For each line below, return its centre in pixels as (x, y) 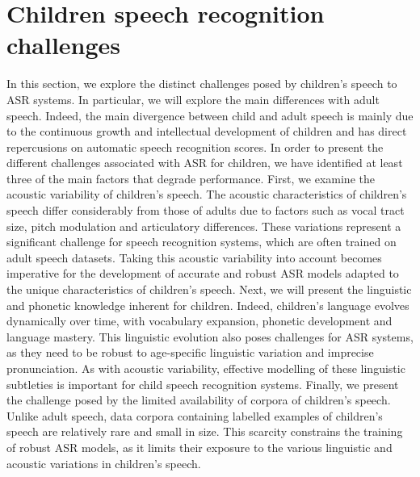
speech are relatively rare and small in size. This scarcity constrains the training (205, 431)
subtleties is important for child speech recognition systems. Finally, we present (203, 384)
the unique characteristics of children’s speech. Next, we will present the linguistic (209, 289)
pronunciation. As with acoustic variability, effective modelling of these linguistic (206, 368)
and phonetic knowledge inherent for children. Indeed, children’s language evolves (208, 305)
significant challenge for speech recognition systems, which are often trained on (202, 242)
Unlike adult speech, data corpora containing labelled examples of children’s (195, 415)
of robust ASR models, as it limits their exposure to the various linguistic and (199, 447)
